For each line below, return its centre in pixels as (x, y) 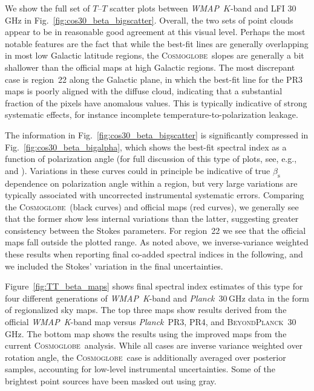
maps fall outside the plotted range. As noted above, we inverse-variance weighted (157, 242)
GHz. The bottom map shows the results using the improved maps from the (146, 333)
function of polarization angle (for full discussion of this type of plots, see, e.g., (151, 159)
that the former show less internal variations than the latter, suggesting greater (152, 218)
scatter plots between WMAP (165, 8)
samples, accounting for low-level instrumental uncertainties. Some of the (140, 369)
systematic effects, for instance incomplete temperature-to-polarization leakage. (152, 115)
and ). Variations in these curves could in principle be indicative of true (138, 170)
